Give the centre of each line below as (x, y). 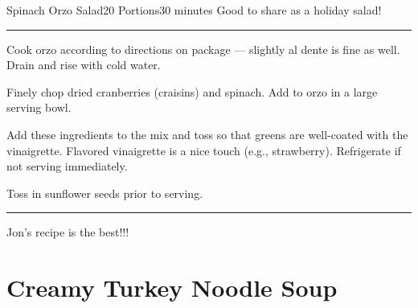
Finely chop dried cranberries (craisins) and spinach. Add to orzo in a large (192, 91)
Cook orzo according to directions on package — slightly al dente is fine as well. (203, 49)
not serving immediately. (67, 166)
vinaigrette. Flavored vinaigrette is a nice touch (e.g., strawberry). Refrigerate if (204, 150)
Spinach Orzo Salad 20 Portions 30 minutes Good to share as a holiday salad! (194, 10)
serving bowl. (39, 107)
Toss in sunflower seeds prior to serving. (105, 193)
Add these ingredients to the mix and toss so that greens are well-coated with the (207, 134)
